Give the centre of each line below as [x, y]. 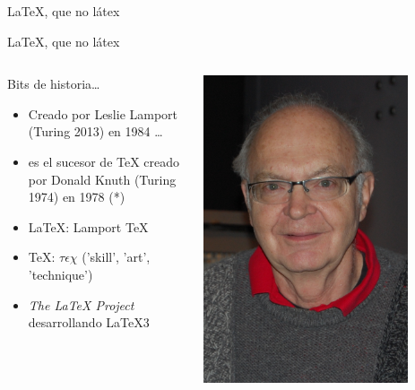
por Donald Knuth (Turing [102, 179]
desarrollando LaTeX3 [89, 322]
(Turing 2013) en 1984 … [95, 131]
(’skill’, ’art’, [116, 257]
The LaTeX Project [81, 304]
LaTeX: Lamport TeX [88, 226]
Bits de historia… [54, 84]
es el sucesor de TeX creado [104, 161]
